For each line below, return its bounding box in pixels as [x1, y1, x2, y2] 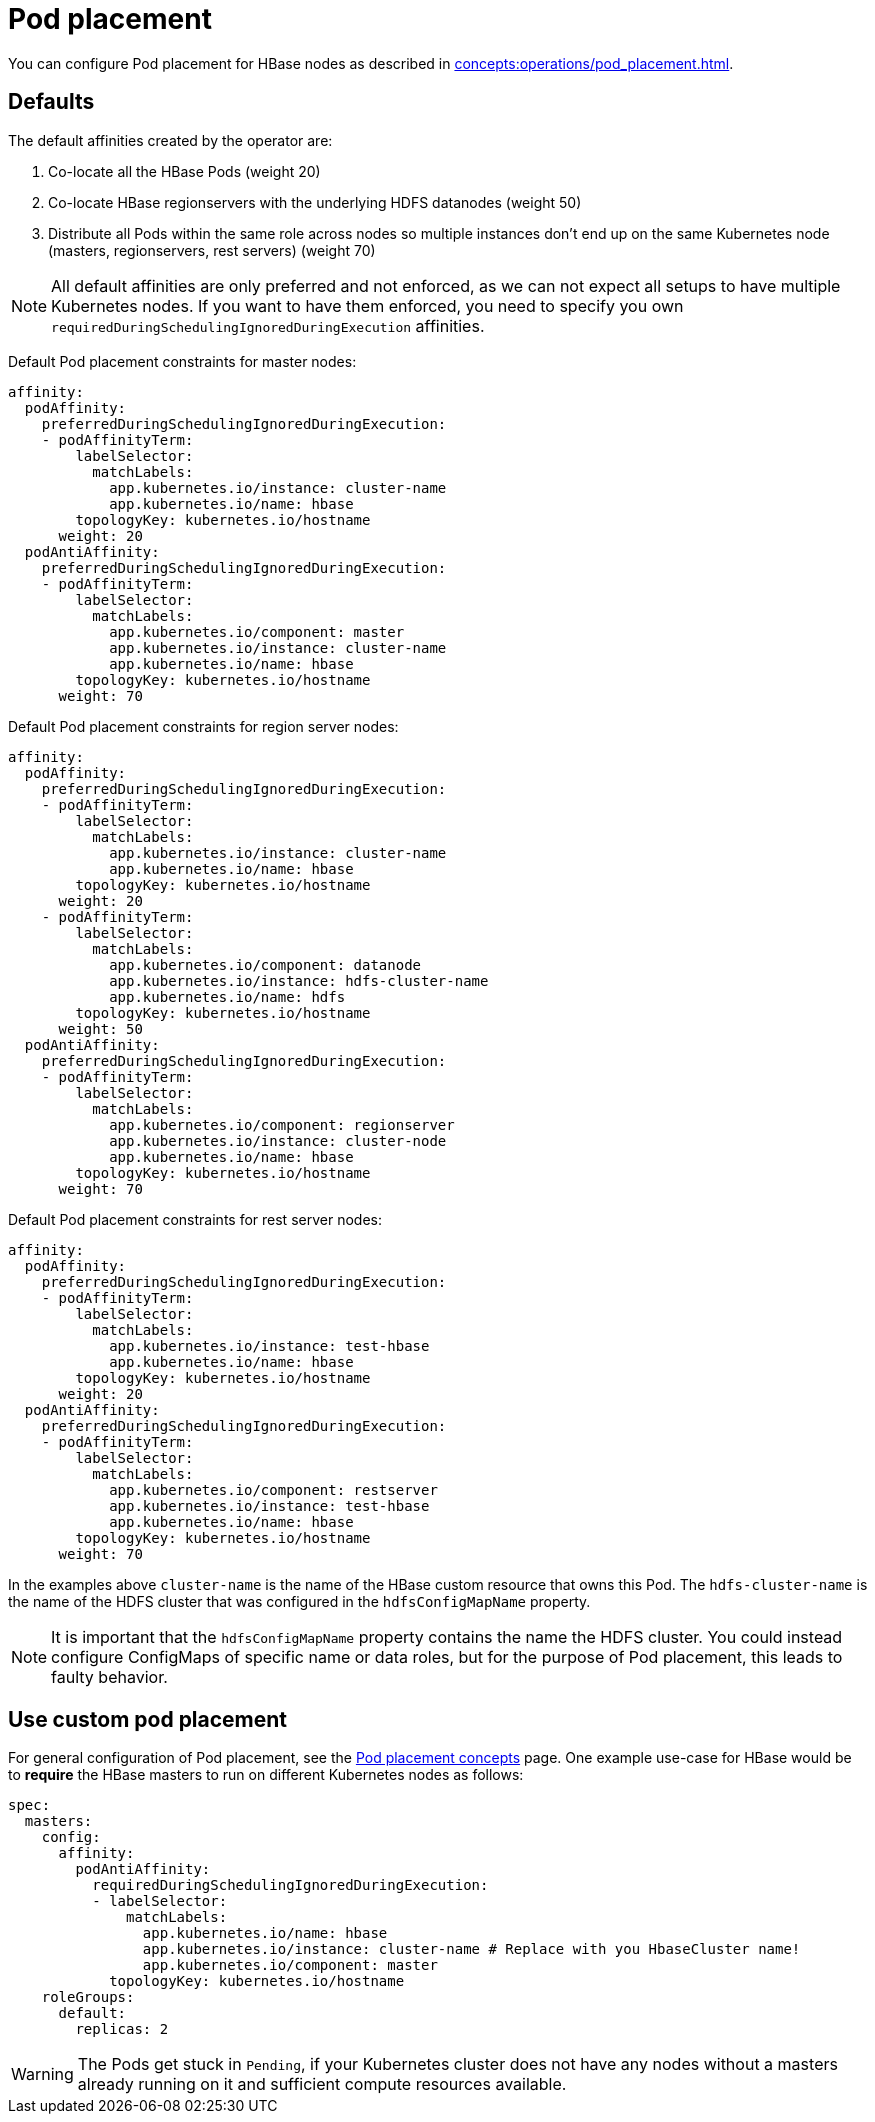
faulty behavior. [51, 1666, 168, 1687]
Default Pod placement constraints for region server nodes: [8, 717, 399, 735]
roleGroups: [41, 1989, 135, 2006]
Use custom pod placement [8, 1707, 288, 1733]
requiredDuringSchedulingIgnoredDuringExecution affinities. [51, 315, 485, 336]
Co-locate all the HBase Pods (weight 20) [48, 162, 321, 180]
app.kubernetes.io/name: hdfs [109, 988, 346, 1005]
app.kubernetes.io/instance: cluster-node [109, 1132, 447, 1149]
